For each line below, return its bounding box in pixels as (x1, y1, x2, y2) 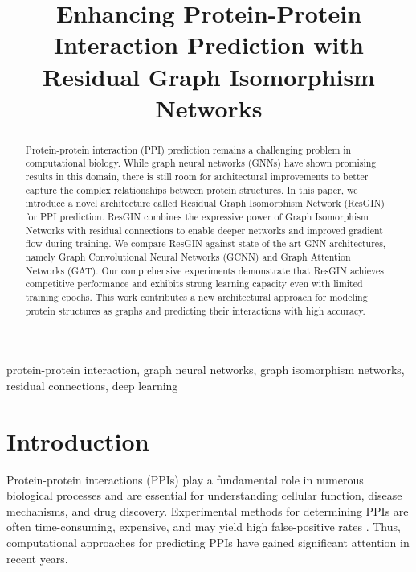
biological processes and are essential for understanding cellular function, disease (6, 487, 402, 504)
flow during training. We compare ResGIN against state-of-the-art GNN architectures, (25, 237, 386, 250)
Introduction (6, 424, 149, 457)
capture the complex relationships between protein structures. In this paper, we (25, 183, 358, 196)
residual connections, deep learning (6, 377, 178, 393)
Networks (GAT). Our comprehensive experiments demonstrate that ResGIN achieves (25, 263, 384, 277)
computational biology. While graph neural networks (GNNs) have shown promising (25, 156, 377, 170)
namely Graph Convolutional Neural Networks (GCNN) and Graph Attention (25, 249, 351, 263)
